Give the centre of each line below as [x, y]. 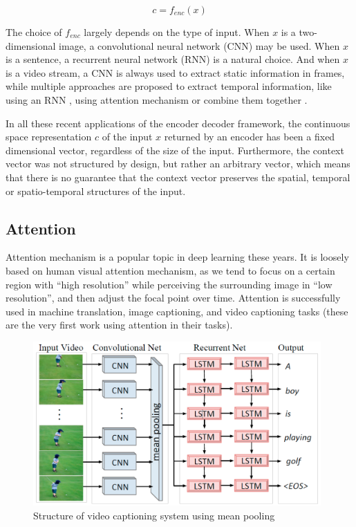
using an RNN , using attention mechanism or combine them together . [157, 99]
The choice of [34, 32]
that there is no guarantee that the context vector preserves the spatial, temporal [178, 177]
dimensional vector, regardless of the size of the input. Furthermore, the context [175, 150]
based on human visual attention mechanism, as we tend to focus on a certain [170, 270]
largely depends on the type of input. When [177, 32]
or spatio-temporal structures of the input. [96, 191]
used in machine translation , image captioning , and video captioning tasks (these [177, 311]
